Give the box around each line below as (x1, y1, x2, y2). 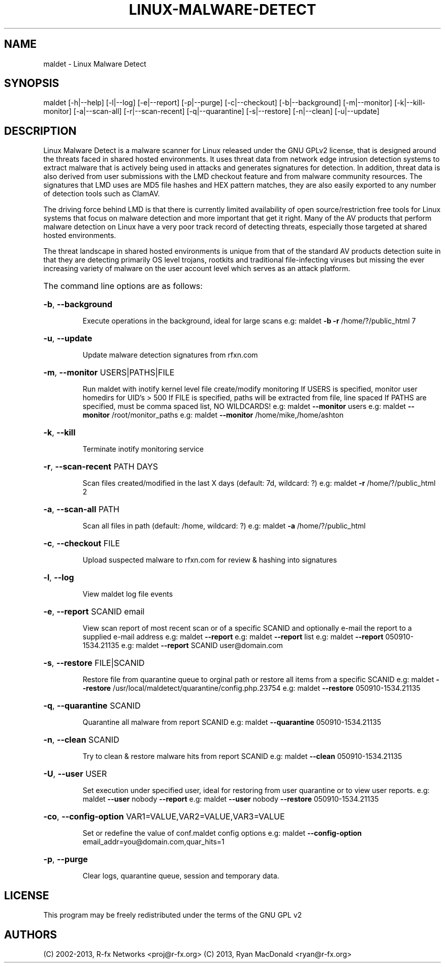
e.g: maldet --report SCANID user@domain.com (121, 641, 283, 650)
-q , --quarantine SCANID (43, 700, 141, 711)
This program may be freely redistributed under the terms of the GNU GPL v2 (43, 911, 302, 920)
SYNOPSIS (4, 77, 59, 90)
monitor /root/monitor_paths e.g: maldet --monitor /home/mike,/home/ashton (82, 411, 344, 420)
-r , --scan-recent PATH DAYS (43, 461, 158, 472)
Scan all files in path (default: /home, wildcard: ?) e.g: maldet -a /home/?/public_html (82, 521, 366, 531)
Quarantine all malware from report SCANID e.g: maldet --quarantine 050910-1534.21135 (82, 718, 382, 727)
